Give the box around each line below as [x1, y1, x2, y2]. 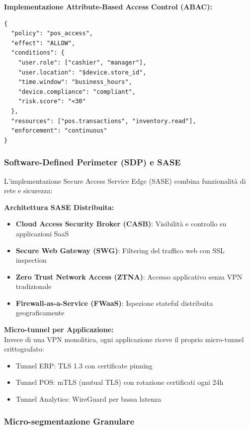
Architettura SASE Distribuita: [4, 202, 114, 212]
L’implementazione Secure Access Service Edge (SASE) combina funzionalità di [4, 175, 246, 186]
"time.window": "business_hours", [18, 78, 132, 86]
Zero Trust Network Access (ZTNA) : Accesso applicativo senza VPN [15, 271, 243, 282]
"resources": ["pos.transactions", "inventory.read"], [11, 117, 196, 125]
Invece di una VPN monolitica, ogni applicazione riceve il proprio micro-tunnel [4, 334, 244, 344]
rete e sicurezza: [4, 185, 53, 196]
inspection [15, 255, 47, 265]
